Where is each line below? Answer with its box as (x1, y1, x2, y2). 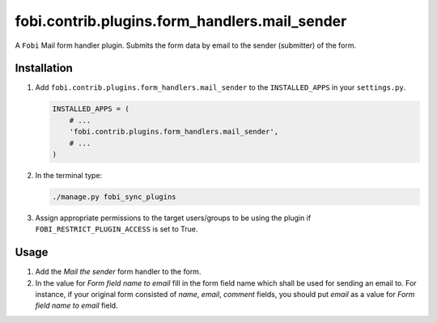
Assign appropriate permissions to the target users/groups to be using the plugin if (35, 213, 312, 223)
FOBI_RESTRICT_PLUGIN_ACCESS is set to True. (35, 224, 198, 234)
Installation (15, 62, 73, 75)
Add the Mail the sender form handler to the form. (35, 267, 202, 277)
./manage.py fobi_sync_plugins (52, 192, 177, 202)
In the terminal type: (35, 170, 103, 180)
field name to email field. (35, 300, 118, 311)
